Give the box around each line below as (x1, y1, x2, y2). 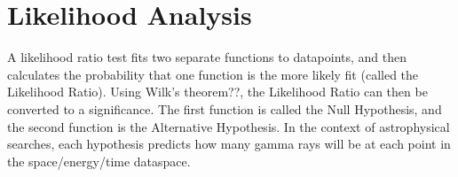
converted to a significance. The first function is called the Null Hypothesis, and (7, 99, 442, 118)
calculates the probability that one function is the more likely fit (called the (7, 65, 419, 83)
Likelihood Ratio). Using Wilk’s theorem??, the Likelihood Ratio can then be (7, 82, 428, 101)
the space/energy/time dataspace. (7, 151, 191, 170)
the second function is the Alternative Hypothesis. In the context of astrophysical (7, 117, 450, 135)
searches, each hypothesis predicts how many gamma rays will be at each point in (7, 135, 451, 153)
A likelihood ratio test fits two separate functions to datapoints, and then (7, 48, 407, 66)
